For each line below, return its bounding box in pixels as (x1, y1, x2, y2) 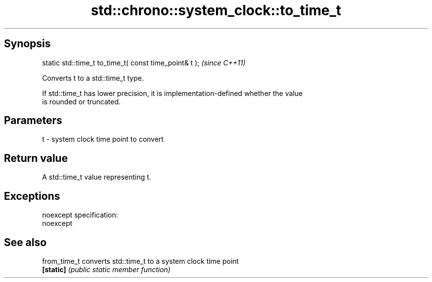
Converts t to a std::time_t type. (42, 73, 144, 82)
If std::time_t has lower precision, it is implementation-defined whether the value (42, 89, 303, 97)
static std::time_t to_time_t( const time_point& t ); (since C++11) (42, 58, 246, 67)
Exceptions (4, 189, 60, 202)
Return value (4, 152, 68, 164)
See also (4, 236, 47, 249)
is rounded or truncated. (42, 97, 121, 106)
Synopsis (4, 37, 51, 50)
